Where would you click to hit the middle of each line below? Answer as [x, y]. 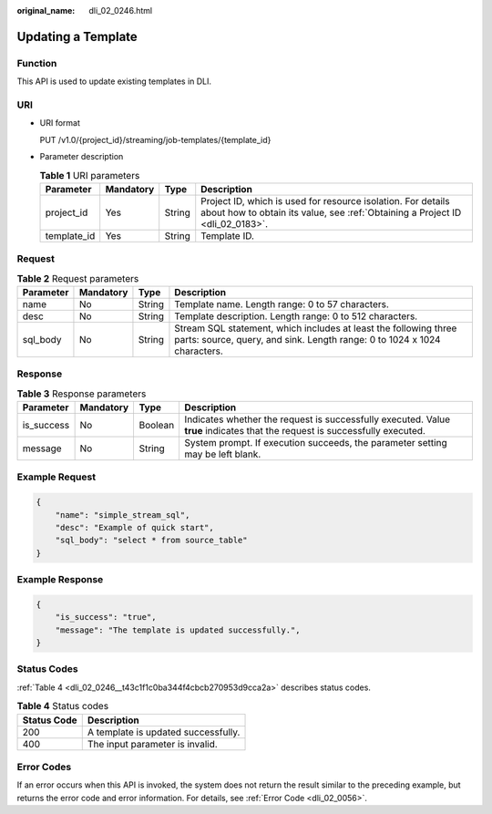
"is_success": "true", [106, 617]
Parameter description [82, 157]
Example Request [56, 477]
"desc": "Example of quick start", [134, 528]
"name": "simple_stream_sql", [123, 515]
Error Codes [44, 767]
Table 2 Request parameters [78, 278]
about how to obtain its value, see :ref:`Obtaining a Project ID [331, 212]
